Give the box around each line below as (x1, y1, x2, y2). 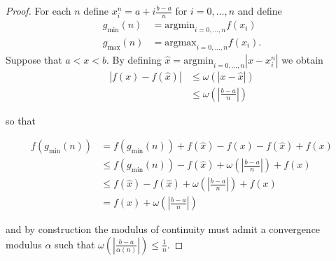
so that (6, 113, 36, 127)
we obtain (281, 52, 323, 66)
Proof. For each (6, 3, 71, 17)
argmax (164, 38, 197, 48)
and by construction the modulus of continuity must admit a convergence (6, 222, 321, 237)
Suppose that (6, 52, 62, 66)
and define (237, 3, 282, 17)
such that (55, 237, 95, 251)
